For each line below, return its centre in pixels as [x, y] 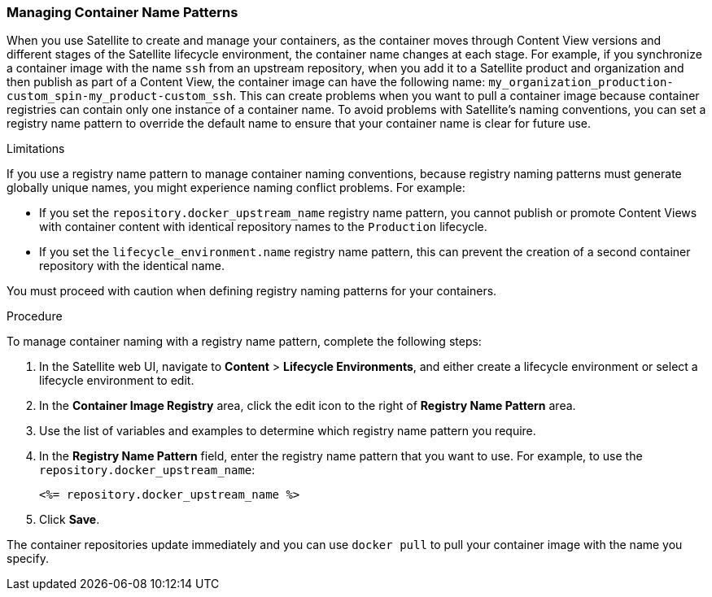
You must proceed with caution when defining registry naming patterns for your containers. [252, 291]
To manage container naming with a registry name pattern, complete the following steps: [244, 342]
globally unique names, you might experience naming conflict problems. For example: [236, 188]
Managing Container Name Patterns [122, 12]
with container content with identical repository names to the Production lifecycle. [263, 227]
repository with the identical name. [132, 266]
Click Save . [70, 520]
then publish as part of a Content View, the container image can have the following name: [246, 82]
